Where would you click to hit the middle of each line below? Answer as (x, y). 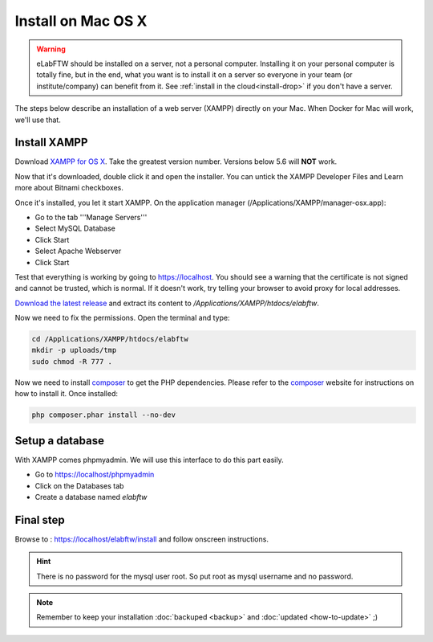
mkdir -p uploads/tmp (74, 350)
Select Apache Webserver (78, 251)
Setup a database (59, 441)
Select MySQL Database (75, 228)
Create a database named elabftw (91, 497)
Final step (40, 519)
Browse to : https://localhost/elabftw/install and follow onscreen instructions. (142, 539)
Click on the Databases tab (79, 485)
